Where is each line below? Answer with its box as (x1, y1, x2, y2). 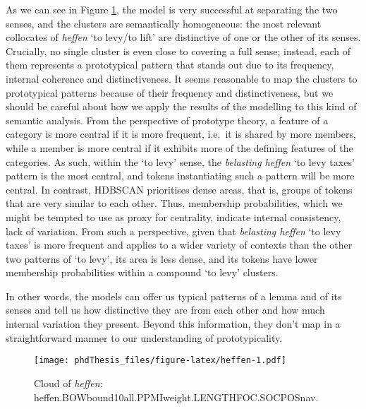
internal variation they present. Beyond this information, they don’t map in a (6, 316, 341, 331)
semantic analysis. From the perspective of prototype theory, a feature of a (6, 112, 329, 127)
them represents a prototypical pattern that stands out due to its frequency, (6, 57, 334, 72)
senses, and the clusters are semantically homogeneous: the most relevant (6, 16, 322, 30)
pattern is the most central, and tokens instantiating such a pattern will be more (6, 168, 355, 183)
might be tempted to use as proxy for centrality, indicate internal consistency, (6, 209, 341, 224)
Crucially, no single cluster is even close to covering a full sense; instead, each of (6, 43, 351, 58)
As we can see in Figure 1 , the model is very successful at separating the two (6, 2, 338, 16)
